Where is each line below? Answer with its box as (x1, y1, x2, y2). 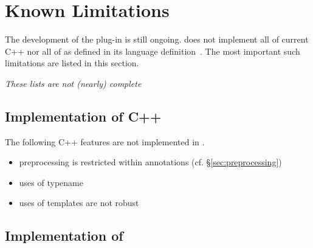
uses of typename (19, 176, 83, 188)
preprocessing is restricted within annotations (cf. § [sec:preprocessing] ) (19, 156, 282, 168)
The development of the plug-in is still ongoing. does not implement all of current (5, 33, 309, 46)
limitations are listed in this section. (5, 57, 139, 69)
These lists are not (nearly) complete (5, 77, 142, 89)
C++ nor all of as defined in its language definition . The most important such (5, 44, 300, 57)
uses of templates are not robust (19, 196, 139, 209)
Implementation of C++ (5, 106, 162, 125)
